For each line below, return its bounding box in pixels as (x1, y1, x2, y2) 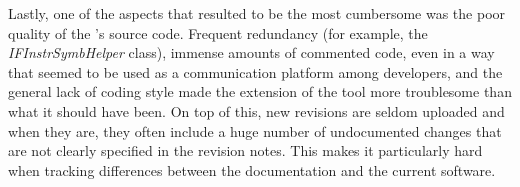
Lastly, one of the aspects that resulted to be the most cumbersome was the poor (8, 3, 506, 23)
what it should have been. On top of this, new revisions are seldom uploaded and (8, 100, 505, 121)
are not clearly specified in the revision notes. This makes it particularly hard (8, 140, 483, 161)
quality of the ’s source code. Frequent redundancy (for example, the (8, 22, 428, 43)
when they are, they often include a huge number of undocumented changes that (8, 120, 502, 141)
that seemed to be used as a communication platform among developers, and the (8, 61, 503, 82)
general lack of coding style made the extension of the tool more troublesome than (8, 81, 512, 102)
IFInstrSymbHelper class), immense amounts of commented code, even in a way (8, 42, 495, 63)
